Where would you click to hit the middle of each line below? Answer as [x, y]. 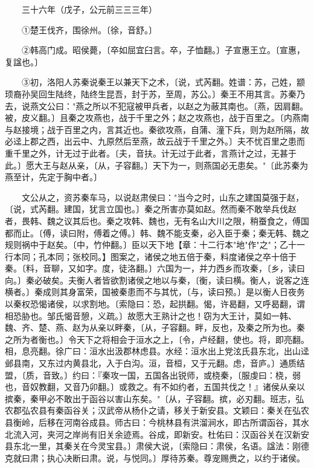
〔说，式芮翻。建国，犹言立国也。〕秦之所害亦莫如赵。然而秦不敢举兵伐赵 [151, 209]
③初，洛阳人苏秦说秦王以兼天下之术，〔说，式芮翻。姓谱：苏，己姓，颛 [163, 82]
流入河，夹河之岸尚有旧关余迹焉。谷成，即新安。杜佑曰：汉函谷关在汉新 [157, 434]
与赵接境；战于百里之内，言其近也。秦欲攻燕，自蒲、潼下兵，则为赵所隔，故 [157, 129]
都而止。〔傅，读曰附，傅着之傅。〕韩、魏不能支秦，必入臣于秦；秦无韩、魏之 [157, 232]
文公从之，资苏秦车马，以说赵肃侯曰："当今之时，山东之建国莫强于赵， [163, 197]
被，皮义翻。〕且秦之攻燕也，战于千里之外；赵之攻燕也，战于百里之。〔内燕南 [157, 118]
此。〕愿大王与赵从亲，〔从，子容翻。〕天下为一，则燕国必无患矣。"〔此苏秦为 [157, 165]
